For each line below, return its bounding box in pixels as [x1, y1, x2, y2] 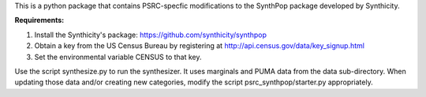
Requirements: [14, 16, 65, 25]
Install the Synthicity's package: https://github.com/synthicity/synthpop [34, 30, 267, 39]
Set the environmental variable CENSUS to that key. [34, 52, 202, 62]
